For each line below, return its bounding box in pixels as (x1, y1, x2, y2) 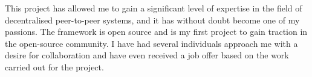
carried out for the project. (5, 60, 104, 73)
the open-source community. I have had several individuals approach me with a (5, 37, 298, 49)
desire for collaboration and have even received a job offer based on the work (5, 49, 289, 61)
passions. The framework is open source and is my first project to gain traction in (5, 25, 308, 38)
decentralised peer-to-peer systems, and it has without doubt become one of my (5, 13, 300, 26)
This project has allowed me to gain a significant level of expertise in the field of (5, 2, 302, 14)
